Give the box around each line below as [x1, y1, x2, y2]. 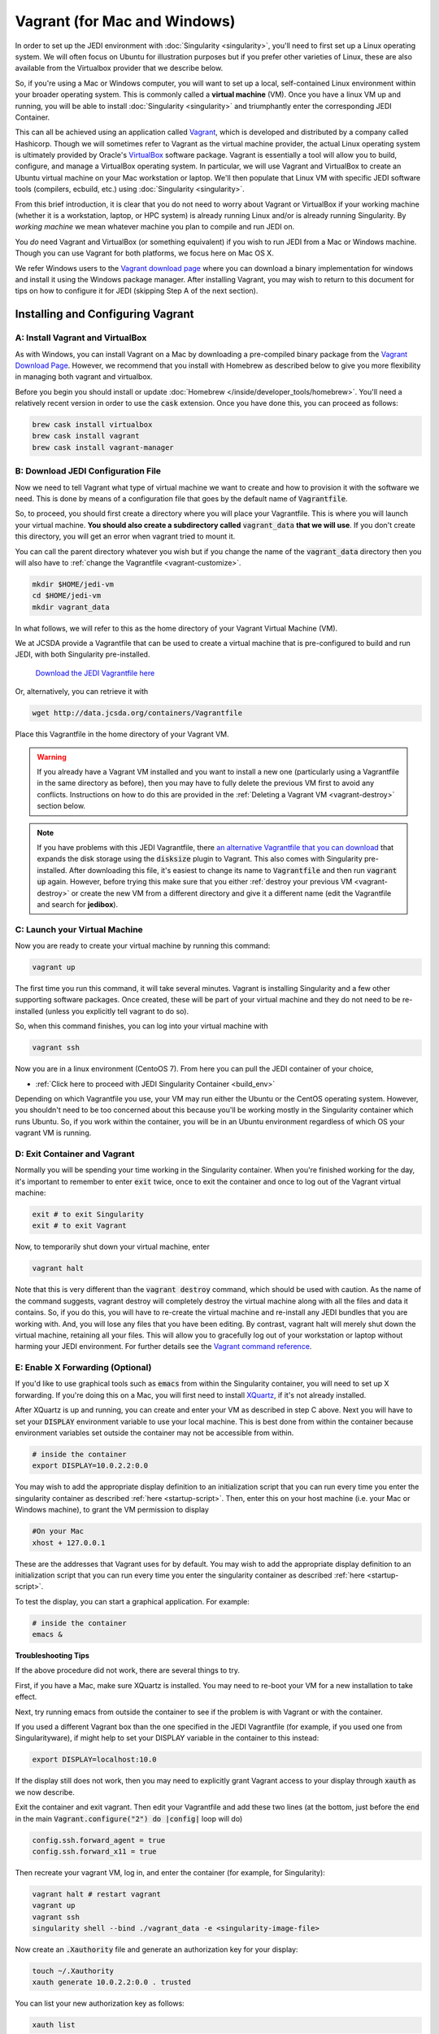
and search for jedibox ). [37, 899, 118, 909]
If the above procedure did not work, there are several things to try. [15, 1665, 240, 1675]
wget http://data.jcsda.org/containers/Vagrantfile [32, 709, 243, 718]
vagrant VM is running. [15, 1128, 92, 1138]
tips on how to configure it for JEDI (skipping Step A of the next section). [15, 286, 259, 296]
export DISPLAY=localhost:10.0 [32, 1755, 158, 1765]
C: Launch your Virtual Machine [15, 923, 144, 935]
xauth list [32, 2020, 76, 2030]
